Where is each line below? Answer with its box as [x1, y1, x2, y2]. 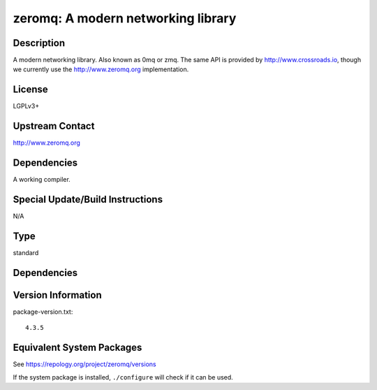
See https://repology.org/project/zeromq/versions [13, 360, 156, 368]
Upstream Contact [13, 120, 95, 132]
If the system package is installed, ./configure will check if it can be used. [13, 373, 233, 381]
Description [13, 37, 66, 49]
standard [13, 248, 39, 257]
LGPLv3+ [13, 102, 40, 110]
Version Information [13, 289, 102, 301]
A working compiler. [13, 175, 71, 184]
